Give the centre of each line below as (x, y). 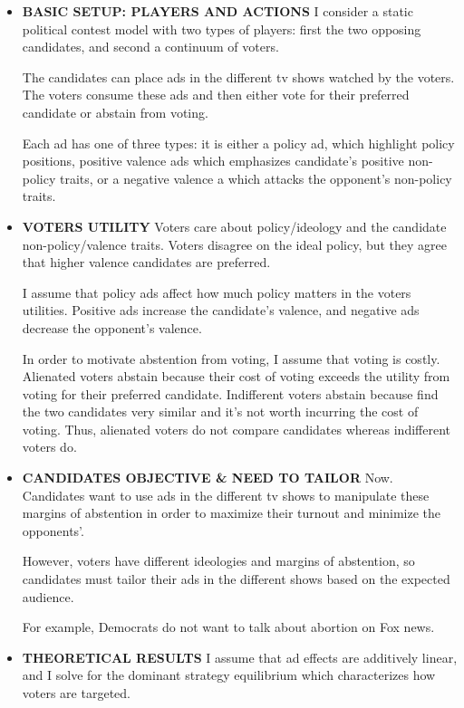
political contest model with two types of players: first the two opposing (222, 29)
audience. (48, 596)
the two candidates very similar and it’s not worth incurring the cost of (220, 411)
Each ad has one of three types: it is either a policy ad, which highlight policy (238, 143)
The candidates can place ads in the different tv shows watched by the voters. (238, 77)
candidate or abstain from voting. (115, 112)
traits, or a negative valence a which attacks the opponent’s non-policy (256, 178)
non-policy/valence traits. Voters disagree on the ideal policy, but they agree (235, 244)
